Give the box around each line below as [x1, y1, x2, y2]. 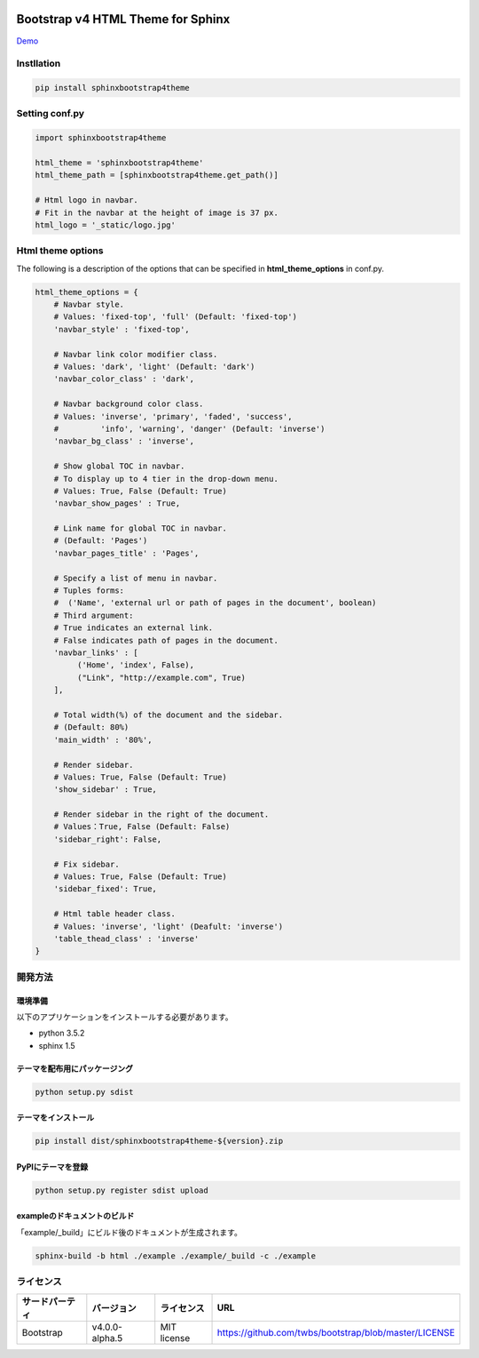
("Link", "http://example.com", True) [76, 672, 246, 683]
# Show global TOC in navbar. [53, 461, 185, 471]
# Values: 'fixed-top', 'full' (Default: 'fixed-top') [53, 312, 297, 322]
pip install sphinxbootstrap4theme [35, 83, 190, 93]
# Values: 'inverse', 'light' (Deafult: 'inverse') [53, 921, 284, 931]
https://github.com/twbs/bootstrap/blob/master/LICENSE [216, 1326, 456, 1338]
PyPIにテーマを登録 [16, 1161, 89, 1172]
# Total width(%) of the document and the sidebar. [53, 709, 284, 720]
